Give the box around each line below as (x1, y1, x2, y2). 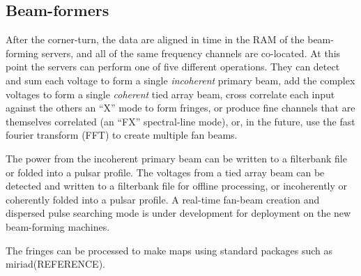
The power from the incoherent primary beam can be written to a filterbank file (6, 151, 347, 165)
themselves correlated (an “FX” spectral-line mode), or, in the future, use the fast (6, 114, 355, 128)
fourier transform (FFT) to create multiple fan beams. (6, 128, 238, 142)
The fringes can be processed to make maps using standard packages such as (6, 243, 332, 257)
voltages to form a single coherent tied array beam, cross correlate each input (6, 86, 335, 101)
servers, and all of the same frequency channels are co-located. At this (41, 45, 341, 60)
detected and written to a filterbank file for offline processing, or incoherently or (6, 178, 348, 193)
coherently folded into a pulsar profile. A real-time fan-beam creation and (6, 192, 320, 206)
